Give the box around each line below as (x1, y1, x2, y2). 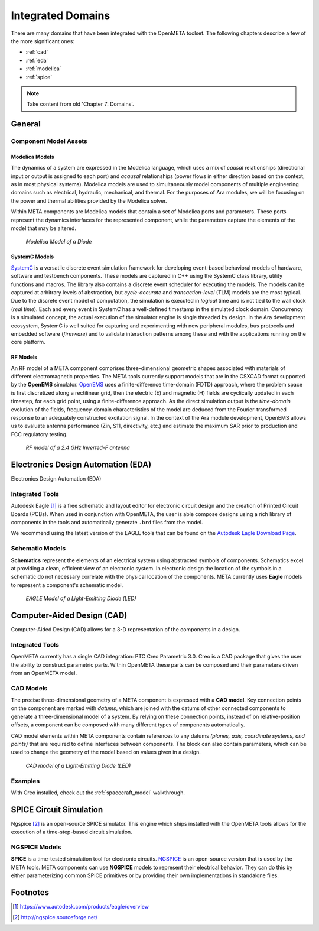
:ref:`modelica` (25, 65, 61, 72)
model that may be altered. (11, 225, 77, 232)
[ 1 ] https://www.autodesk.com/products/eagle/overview (12, 903, 149, 910)
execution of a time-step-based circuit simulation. (11, 828, 132, 836)
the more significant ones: (11, 37, 75, 44)
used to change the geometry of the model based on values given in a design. (11, 748, 201, 756)
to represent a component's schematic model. (11, 581, 123, 588)
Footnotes (11, 887, 50, 897)
